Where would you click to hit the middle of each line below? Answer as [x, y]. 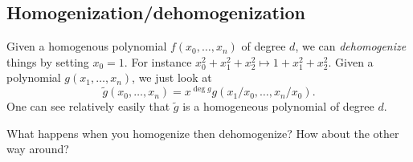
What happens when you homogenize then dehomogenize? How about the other [203, 133]
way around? [38, 149]
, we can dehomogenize [351, 46]
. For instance [158, 61]
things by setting [48, 61]
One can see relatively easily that [88, 106]
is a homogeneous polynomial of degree [278, 106]
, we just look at [172, 77]
